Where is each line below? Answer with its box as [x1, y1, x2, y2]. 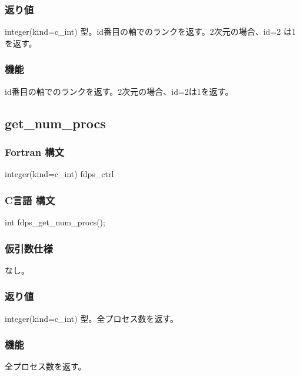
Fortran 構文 [5, 144, 65, 159]
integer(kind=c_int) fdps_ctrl [5, 168, 114, 180]
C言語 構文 [5, 192, 55, 207]
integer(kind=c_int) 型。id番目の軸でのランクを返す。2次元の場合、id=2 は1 [5, 25, 296, 38]
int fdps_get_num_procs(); [5, 216, 105, 228]
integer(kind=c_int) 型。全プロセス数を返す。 [5, 312, 178, 324]
